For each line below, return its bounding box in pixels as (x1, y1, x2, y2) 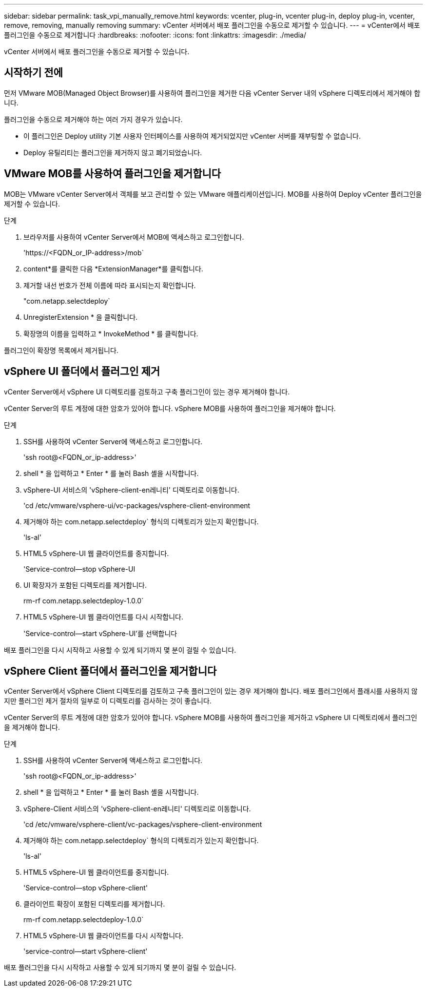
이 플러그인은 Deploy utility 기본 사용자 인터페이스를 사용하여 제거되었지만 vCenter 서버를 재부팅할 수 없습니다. (23, 131, 361, 140)
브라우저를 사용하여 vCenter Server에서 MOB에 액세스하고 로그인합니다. (23, 232, 244, 241)
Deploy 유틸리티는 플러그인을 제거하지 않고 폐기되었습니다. (23, 148, 202, 157)
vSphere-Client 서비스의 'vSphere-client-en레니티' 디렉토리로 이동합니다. (23, 805, 251, 813)
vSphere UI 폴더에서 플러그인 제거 (4, 365, 160, 378)
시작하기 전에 (4, 66, 63, 79)
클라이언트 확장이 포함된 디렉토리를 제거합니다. (23, 900, 165, 908)
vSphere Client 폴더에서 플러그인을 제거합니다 (4, 664, 217, 677)
